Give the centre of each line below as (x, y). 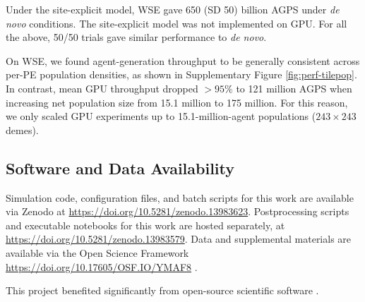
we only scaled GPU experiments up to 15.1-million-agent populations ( (161, 116)
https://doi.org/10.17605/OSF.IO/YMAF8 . (102, 266)
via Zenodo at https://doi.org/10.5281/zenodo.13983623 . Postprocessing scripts (178, 211)
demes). (22, 129)
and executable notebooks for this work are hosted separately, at (145, 225)
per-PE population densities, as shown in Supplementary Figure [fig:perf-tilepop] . (181, 74)
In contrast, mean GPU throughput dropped (102, 88)
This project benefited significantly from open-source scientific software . (162, 290)
